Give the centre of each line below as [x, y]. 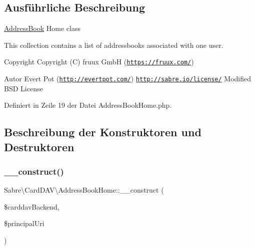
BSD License [23, 88]
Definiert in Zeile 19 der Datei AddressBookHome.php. [88, 105]
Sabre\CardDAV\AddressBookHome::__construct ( [84, 190]
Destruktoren [39, 146]
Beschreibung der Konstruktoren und [103, 132]
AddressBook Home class [42, 28]
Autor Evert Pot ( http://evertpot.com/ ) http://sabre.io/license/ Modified [128, 79]
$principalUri [24, 223]
